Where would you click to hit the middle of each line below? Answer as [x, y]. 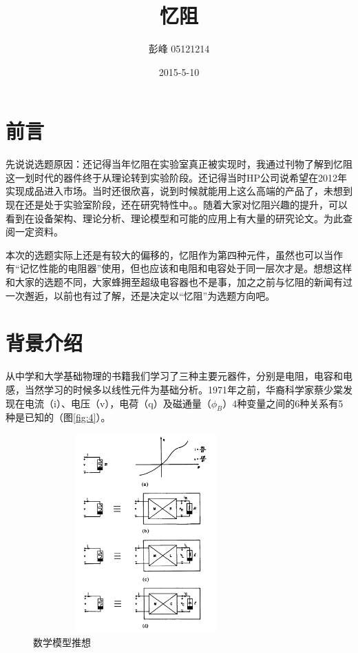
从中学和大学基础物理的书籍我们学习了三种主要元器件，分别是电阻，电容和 [174, 376]
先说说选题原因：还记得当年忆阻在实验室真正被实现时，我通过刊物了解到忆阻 [179, 164]
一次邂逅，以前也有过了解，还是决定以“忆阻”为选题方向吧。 [140, 295]
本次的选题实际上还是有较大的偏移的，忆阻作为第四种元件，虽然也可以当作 [174, 254]
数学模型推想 [62, 642]
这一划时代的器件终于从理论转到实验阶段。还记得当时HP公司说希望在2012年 [177, 177]
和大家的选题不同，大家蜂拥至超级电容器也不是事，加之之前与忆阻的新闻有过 [179, 282]
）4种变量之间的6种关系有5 [283, 403]
